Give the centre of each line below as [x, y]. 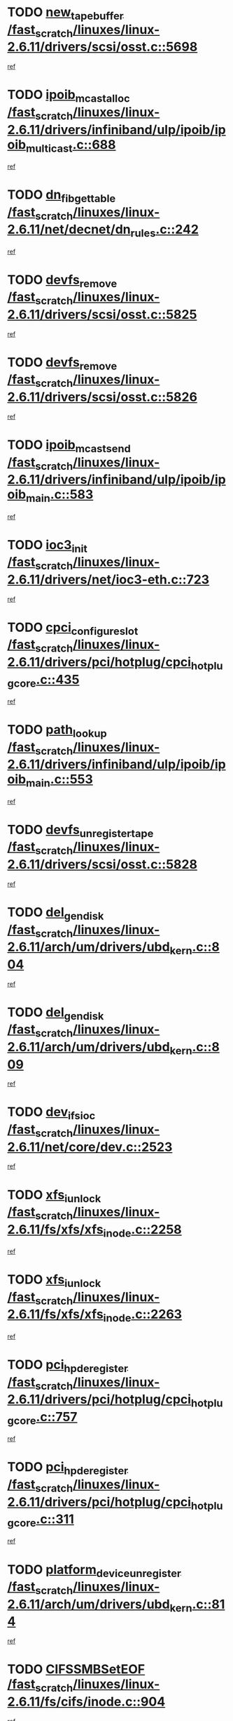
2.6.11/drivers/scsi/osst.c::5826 [103, 397]
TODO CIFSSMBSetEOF [76, 1669]
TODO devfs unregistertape [80, 831]
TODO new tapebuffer [65, 13]
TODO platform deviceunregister [94, 1571]
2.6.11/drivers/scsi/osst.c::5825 [102, 314]
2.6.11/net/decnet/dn [69, 230]
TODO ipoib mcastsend [69, 446]
